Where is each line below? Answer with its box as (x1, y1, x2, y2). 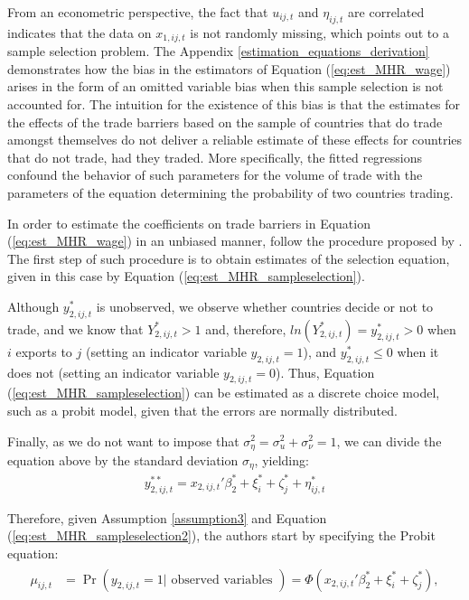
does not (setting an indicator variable (7, 362, 220, 381)
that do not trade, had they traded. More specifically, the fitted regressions (7, 147, 423, 166)
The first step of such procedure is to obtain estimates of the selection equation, (7, 248, 450, 267)
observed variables (171, 573, 273, 586)
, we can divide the (336, 431, 442, 450)
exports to (15, 342, 72, 361)
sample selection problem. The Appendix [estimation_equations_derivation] (7, 42, 429, 61)
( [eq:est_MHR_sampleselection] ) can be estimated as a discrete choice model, (7, 383, 440, 402)
